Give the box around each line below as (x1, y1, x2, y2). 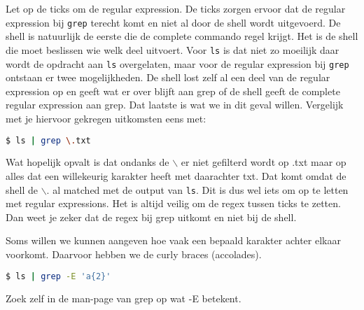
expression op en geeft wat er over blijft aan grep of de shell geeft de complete (6, 83, 340, 98)
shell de (6, 182, 38, 197)
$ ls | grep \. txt (6, 135, 91, 146)
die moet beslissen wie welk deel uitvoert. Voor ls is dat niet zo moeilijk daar (6, 42, 339, 57)
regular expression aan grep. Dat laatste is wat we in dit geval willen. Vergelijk (6, 97, 344, 112)
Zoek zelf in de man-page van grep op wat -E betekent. (6, 290, 241, 305)
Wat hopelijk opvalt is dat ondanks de (6, 155, 169, 169)
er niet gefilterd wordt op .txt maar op (181, 155, 346, 169)
